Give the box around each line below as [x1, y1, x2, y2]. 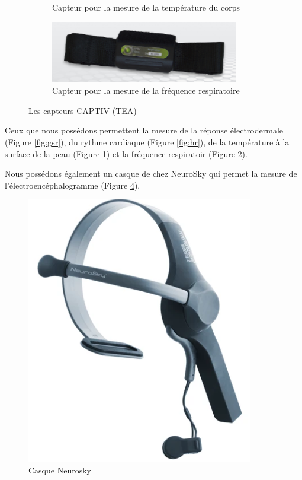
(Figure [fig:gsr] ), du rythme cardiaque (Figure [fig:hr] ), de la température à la [5, 135, 290, 148]
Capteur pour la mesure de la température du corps [52, 1, 240, 13]
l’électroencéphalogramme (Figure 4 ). [5, 179, 140, 191]
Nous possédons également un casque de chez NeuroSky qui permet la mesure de [5, 167, 297, 180]
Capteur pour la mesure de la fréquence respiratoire [52, 84, 240, 97]
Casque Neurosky [28, 463, 91, 476]
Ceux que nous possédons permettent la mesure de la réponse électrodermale [5, 124, 283, 136]
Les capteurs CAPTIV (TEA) [28, 104, 137, 116]
